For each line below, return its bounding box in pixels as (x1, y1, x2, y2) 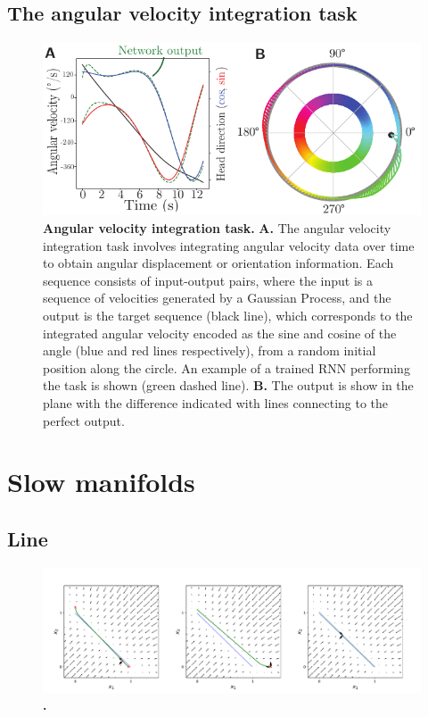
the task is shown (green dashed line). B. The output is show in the (43, 376, 414, 395)
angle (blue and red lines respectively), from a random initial (43, 341, 376, 360)
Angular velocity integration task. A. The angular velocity (43, 219, 391, 238)
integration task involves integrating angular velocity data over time (43, 236, 415, 254)
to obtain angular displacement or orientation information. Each (43, 254, 394, 272)
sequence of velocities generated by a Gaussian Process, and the (43, 288, 391, 307)
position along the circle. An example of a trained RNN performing (43, 358, 410, 377)
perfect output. (43, 411, 125, 429)
